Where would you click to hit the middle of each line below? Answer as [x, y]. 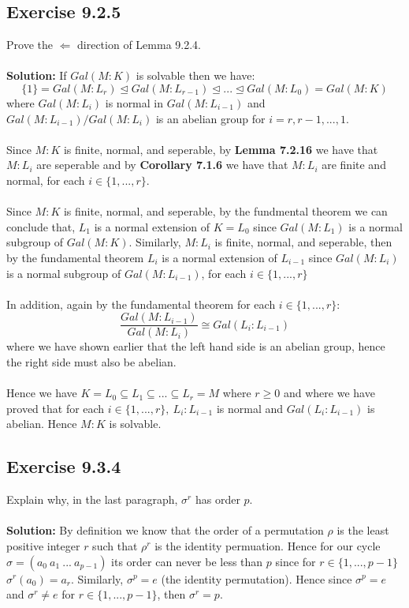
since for [296, 561]
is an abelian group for [210, 118]
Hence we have [42, 393]
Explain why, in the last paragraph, [92, 499]
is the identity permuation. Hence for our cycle [268, 545]
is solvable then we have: [195, 75]
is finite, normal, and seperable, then [303, 242]
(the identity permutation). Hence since [257, 578]
